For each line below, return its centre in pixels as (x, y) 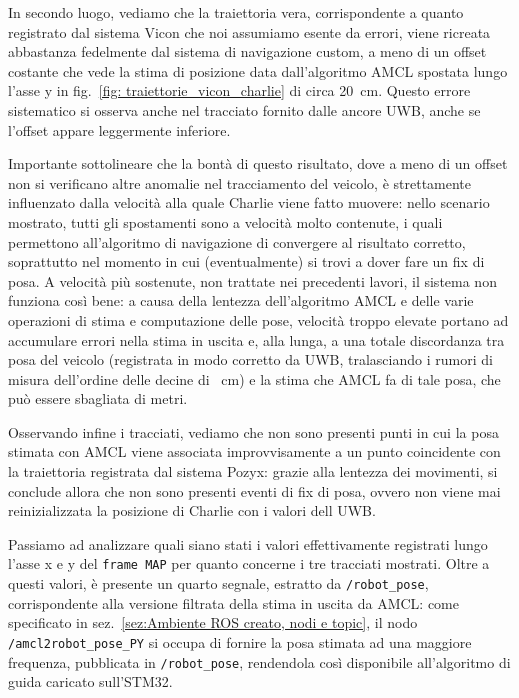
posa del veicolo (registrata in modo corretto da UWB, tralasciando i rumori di (250, 359)
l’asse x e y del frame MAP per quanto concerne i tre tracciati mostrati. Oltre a (249, 563)
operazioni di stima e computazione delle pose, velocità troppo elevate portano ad (258, 319)
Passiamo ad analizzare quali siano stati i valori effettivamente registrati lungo (248, 543)
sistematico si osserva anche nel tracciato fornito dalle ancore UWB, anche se (244, 109)
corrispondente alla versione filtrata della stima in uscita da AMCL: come (233, 602)
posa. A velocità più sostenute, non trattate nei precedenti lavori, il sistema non (252, 280)
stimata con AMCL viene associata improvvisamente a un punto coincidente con (254, 451)
